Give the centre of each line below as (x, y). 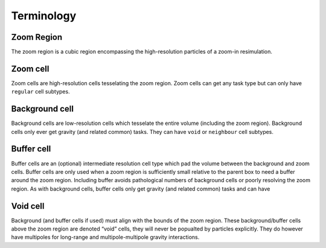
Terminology (44, 16)
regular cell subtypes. (40, 92)
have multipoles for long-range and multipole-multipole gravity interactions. (105, 237)
